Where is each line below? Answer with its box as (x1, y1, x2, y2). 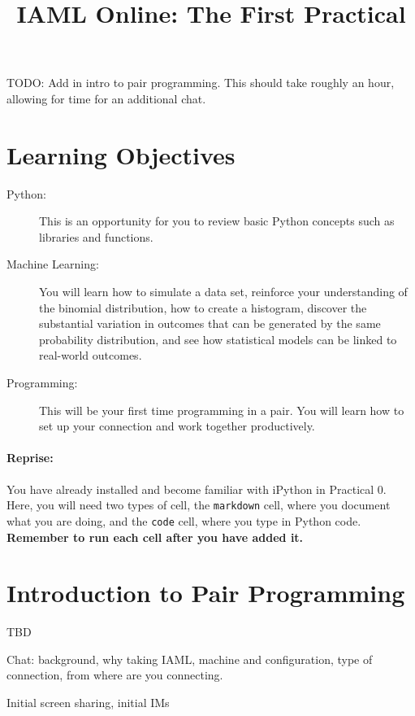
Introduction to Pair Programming (6, 576, 405, 609)
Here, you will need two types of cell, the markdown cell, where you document (6, 496, 391, 513)
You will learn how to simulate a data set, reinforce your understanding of (39, 283, 408, 300)
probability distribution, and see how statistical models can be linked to (39, 330, 397, 347)
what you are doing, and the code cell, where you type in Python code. (6, 512, 361, 529)
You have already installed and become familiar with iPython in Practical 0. (6, 480, 387, 497)
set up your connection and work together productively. (39, 417, 315, 434)
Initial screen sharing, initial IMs (6, 694, 170, 711)
